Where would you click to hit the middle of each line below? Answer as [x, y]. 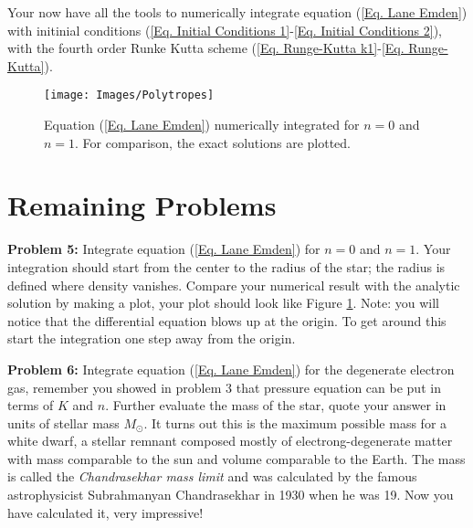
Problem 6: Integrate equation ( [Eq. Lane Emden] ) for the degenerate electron [231, 369]
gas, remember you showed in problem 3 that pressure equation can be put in [224, 387]
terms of [31, 405]
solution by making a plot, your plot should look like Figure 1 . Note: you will [223, 303]
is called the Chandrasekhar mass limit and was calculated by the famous [212, 476]
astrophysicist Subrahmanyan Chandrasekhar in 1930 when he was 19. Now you [231, 495]
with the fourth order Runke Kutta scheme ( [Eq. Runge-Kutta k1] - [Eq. [206, 48]
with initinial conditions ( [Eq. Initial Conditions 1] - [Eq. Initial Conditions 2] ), [225, 30]
